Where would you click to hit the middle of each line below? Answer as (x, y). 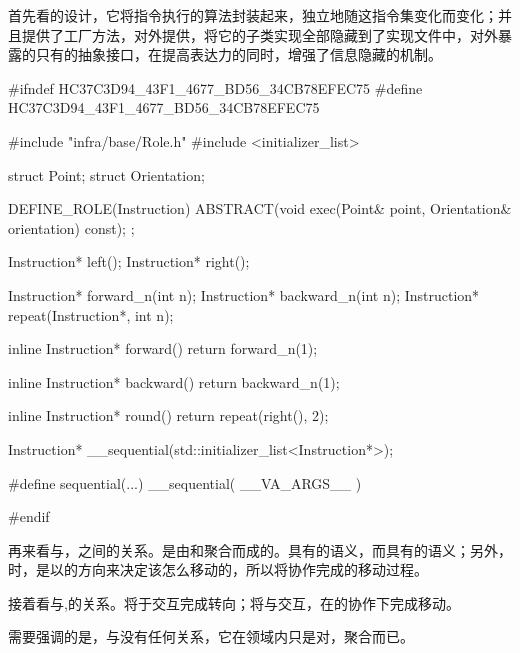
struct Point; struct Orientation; (106, 174)
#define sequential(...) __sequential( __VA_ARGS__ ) (185, 482)
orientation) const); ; (71, 227)
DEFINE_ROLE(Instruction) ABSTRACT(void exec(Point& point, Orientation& (260, 208)
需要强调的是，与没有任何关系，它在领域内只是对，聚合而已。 (211, 636)
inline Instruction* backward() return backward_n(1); (174, 381)
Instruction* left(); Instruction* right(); (129, 261)
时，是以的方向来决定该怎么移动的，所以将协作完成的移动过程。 (218, 569)
